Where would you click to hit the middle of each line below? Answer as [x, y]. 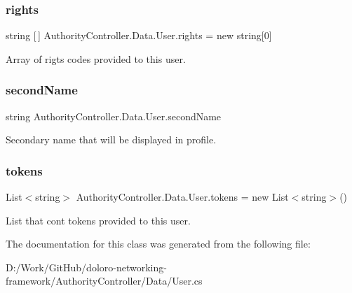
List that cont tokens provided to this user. [98, 220]
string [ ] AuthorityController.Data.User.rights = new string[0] [139, 35]
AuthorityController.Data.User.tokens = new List [182, 197]
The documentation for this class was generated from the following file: [158, 244]
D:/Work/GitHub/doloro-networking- [86, 267]
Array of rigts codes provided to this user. [96, 58]
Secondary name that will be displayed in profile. [111, 140]
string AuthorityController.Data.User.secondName [114, 116]
